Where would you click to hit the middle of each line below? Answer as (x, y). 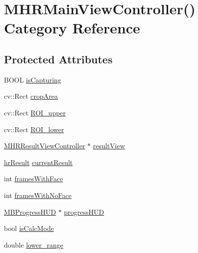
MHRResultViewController (45, 146)
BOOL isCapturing (33, 79)
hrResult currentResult (38, 162)
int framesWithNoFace (38, 195)
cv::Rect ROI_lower (34, 129)
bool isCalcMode (29, 228)
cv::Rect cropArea (31, 96)
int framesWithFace (34, 179)
